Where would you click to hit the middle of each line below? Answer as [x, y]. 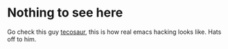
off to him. [22, 39]
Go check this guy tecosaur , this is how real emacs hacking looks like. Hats [114, 32]
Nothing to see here [65, 13]
